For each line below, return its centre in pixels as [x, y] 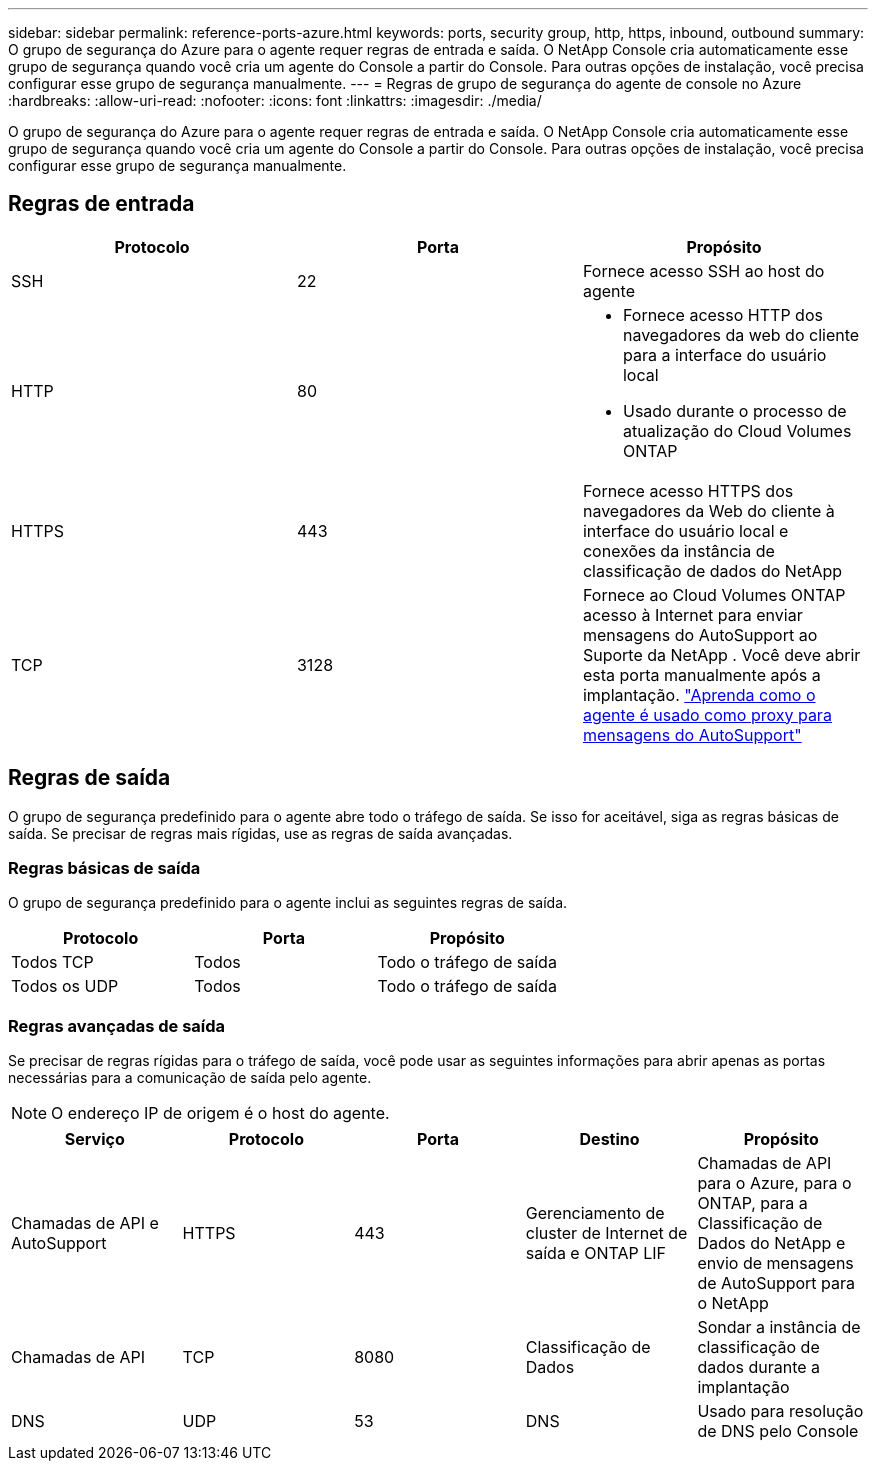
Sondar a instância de [779, 1327]
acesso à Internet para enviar [692, 614]
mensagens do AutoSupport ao [700, 634]
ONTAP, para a [752, 1203]
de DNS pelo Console [778, 1431]
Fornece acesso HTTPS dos [688, 490]
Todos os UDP [65, 986]
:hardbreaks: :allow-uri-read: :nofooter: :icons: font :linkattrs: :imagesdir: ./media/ [275, 100]
